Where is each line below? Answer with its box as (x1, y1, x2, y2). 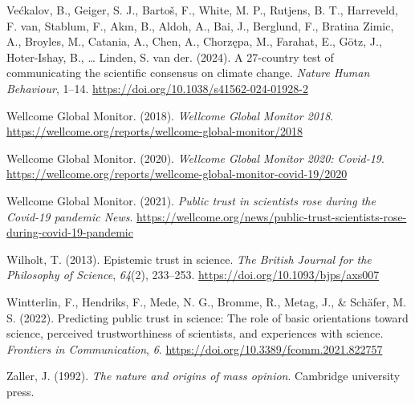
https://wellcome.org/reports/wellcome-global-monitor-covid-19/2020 (6, 165, 348, 182)
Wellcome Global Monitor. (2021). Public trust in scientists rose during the (6, 192, 376, 209)
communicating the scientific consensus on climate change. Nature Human (6, 64, 370, 81)
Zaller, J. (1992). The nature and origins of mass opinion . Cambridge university (6, 367, 401, 384)
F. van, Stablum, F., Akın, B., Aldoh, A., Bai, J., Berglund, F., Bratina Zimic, (6, 17, 394, 34)
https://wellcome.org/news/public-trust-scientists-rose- (136, 208, 407, 225)
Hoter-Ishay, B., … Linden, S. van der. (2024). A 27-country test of (6, 48, 334, 65)
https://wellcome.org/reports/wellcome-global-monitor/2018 (6, 123, 303, 140)
